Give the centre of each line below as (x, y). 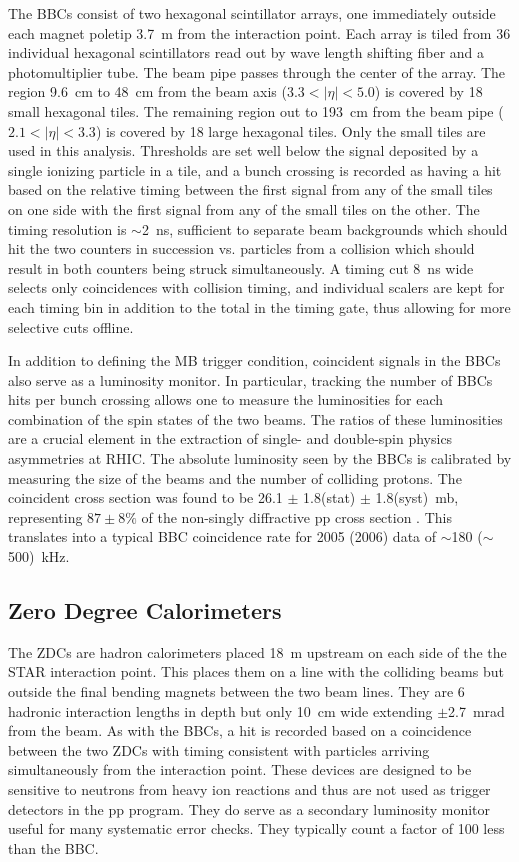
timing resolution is (67, 228)
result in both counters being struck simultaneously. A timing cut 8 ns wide (241, 267)
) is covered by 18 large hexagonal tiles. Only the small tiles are (290, 130)
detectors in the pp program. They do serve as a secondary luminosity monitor (249, 808)
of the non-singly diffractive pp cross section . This (296, 516)
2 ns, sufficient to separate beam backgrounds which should (324, 228)
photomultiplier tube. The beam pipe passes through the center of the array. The (257, 71)
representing (45, 516)
